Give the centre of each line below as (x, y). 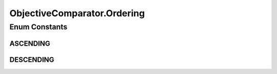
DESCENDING (32, 60)
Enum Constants (38, 27)
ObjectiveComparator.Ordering (77, 13)
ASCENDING (30, 43)
